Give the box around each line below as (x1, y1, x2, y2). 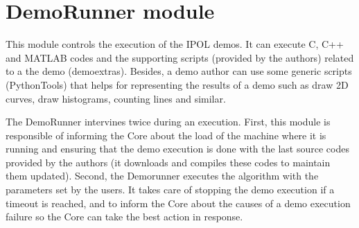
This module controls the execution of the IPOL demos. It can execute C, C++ (6, 37, 344, 51)
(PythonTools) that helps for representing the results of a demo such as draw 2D (6, 77, 349, 91)
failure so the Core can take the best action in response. (6, 209, 243, 224)
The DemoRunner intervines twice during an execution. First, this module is (6, 114, 331, 129)
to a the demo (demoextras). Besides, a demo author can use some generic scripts (6, 64, 352, 78)
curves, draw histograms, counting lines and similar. (6, 91, 226, 105)
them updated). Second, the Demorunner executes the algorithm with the (6, 168, 319, 183)
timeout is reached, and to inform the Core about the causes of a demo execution (6, 195, 351, 210)
